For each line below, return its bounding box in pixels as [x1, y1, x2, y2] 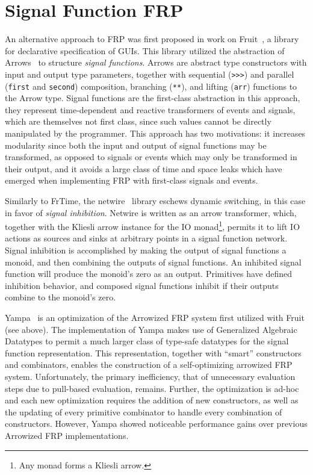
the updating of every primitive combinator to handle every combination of [5, 405, 282, 418]
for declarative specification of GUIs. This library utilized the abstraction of [5, 44, 285, 57]
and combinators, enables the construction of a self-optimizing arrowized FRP [5, 358, 293, 371]
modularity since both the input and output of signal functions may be [5, 138, 267, 151]
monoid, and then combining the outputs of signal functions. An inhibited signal [5, 255, 302, 268]
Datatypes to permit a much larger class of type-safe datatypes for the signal [5, 335, 289, 347]
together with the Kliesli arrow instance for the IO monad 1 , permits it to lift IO [5, 219, 300, 232]
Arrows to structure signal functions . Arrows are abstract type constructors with [5, 56, 307, 69]
